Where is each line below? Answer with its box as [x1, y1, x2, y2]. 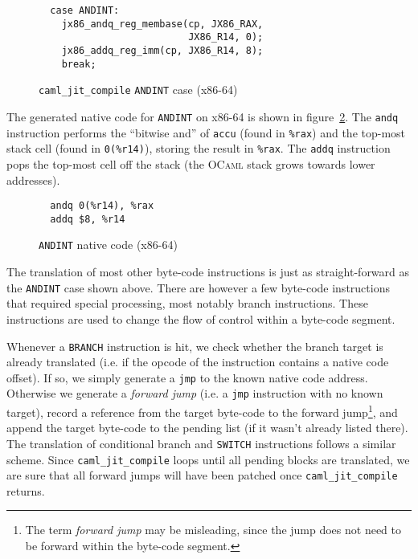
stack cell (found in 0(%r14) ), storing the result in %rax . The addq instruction [6, 140, 391, 157]
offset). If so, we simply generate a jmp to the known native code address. [6, 369, 368, 386]
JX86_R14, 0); [188, 31, 264, 43]
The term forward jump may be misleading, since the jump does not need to [25, 521, 402, 538]
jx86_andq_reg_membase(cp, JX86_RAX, [61, 18, 264, 30]
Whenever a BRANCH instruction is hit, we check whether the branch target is [6, 337, 383, 354]
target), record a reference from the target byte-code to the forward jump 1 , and [6, 402, 398, 420]
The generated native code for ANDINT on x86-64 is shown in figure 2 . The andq [6, 108, 399, 124]
